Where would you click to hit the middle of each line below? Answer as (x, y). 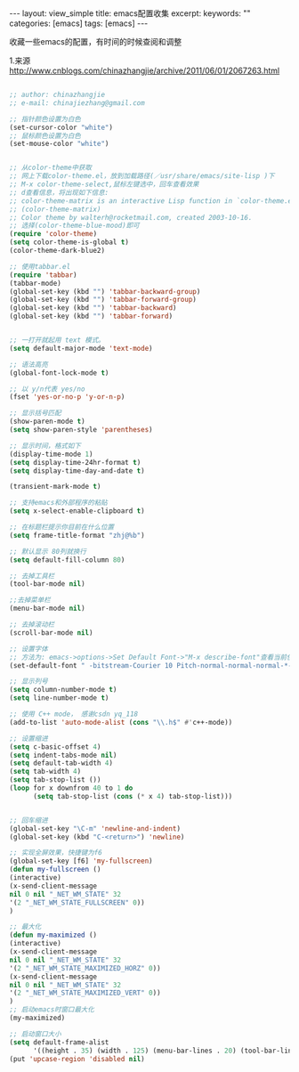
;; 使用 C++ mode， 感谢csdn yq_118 (74, 714)
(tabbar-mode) (36, 283)
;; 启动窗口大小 (35, 1034)
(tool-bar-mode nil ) (48, 584)
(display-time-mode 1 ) (51, 454)
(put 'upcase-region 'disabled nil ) (77, 1059)
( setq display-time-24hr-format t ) (75, 462)
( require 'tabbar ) (43, 275)
